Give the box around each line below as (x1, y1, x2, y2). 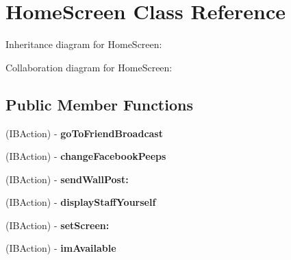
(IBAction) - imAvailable (5, 241, 116, 255)
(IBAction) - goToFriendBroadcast (5, 126, 163, 140)
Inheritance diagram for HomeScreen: (5, 37, 162, 51)
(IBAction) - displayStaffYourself (5, 195, 156, 209)
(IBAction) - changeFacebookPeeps (5, 149, 166, 163)
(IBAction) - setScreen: (5, 217, 110, 232)
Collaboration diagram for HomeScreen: (5, 60, 173, 74)
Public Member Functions (5, 93, 193, 115)
